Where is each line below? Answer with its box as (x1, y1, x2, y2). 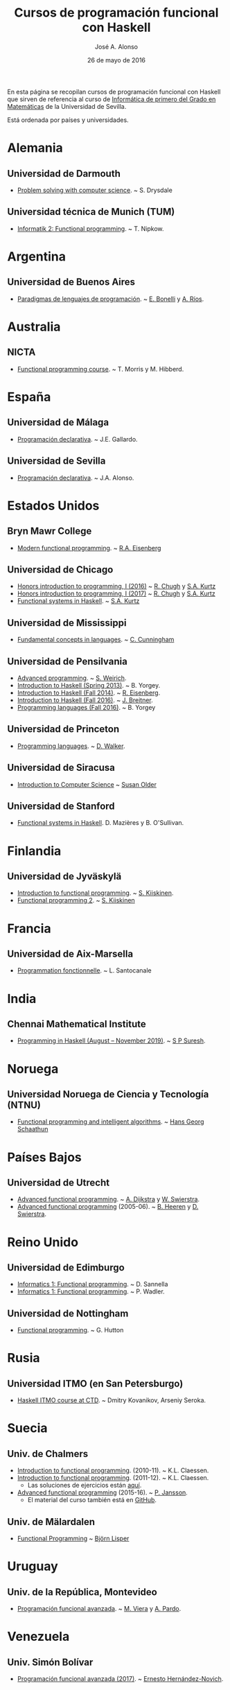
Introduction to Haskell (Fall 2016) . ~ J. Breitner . (17, 696, 154, 704)
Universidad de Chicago (7, 564, 114, 575)
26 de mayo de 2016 (87, 55, 146, 64)
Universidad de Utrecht (7, 1177, 109, 1189)
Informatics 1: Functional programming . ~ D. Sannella (17, 1280, 168, 1289)
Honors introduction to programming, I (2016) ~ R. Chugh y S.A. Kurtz (17, 582, 216, 591)
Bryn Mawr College (7, 525, 92, 537)
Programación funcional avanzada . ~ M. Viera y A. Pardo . (17, 1605, 182, 1613)
